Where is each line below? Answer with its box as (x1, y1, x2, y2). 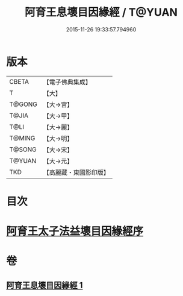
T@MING (9, 134, 36, 142)
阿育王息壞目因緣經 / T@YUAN (25, 5, 178, 19)
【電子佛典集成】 (43, 78, 91, 86)
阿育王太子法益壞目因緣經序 (6, 224, 144, 238)
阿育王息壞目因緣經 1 (6, 280, 83, 290)
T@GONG (9, 100, 37, 109)
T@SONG (9, 145, 37, 154)
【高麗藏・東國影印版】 (43, 168, 110, 177)
